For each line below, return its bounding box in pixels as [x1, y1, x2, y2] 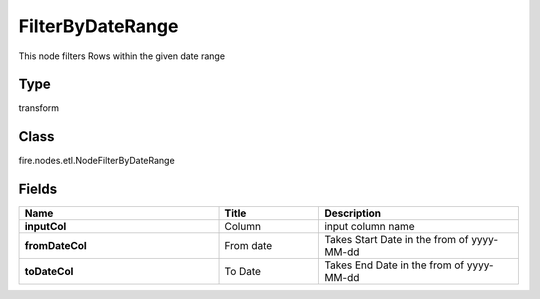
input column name [324, 220, 415, 234]
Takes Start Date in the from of [324, 233, 469, 247]
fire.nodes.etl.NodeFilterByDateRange [18, 155, 175, 167]
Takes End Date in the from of [324, 258, 465, 272]
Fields [18, 181, 58, 198]
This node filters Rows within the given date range [18, 50, 225, 62]
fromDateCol [24, 239, 87, 253]
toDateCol [24, 265, 74, 279]
